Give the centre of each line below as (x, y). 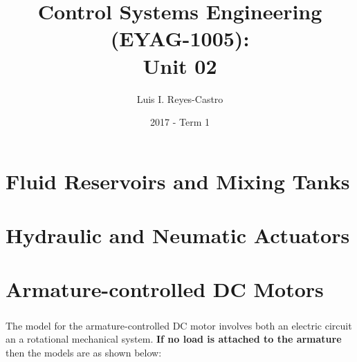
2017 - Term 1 (180, 122)
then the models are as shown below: (84, 352)
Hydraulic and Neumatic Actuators (178, 235)
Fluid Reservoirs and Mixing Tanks (178, 181)
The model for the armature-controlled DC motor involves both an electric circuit (179, 325)
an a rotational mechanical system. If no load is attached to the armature (174, 339)
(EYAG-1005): (180, 38)
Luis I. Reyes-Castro (180, 98)
